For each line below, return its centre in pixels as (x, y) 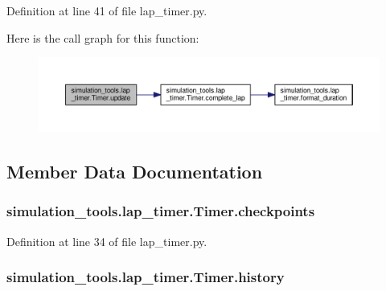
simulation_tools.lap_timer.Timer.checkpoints (161, 211)
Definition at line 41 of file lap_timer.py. (107, 10)
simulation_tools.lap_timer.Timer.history (146, 277)
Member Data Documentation (135, 172)
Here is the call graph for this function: (103, 37)
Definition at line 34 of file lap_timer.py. (107, 241)
